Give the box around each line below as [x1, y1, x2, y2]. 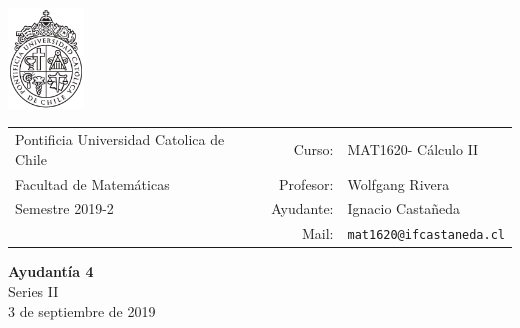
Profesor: [279, 173, 334, 194]
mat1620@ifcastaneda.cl [347, 228, 505, 243]
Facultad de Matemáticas [15, 173, 170, 194]
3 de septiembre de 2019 [8, 300, 156, 321]
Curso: [293, 138, 334, 159]
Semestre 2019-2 [15, 198, 114, 219]
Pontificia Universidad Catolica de [15, 129, 225, 150]
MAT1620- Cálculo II [347, 138, 479, 159]
